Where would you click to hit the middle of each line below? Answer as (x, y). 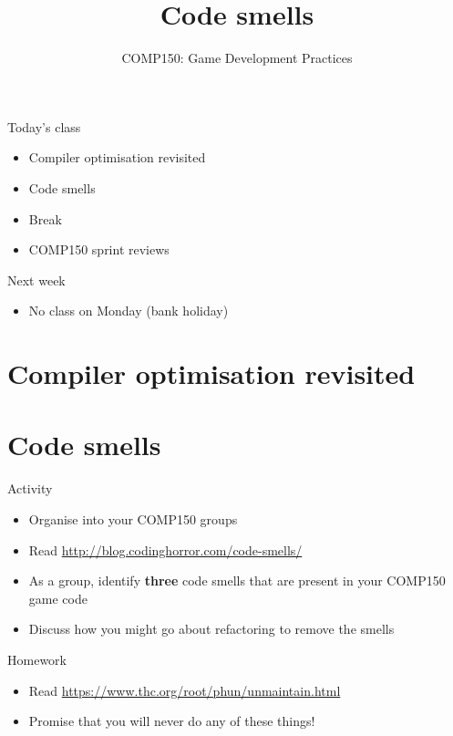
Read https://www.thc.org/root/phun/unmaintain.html (185, 690)
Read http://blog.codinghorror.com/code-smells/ (165, 549)
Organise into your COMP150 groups (133, 518)
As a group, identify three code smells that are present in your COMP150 (237, 581)
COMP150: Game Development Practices (237, 58)
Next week (36, 280)
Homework (37, 659)
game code (58, 598)
